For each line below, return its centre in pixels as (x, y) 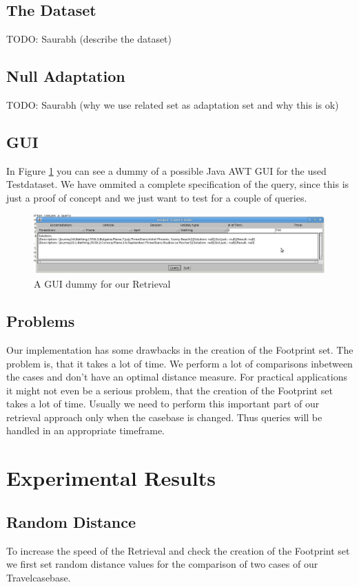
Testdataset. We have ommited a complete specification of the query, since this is (178, 184)
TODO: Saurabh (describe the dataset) (89, 39)
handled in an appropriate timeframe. (85, 430)
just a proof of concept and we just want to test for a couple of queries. (157, 197)
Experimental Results (111, 478)
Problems (41, 321)
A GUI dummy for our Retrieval (102, 284)
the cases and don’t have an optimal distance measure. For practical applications (177, 377)
